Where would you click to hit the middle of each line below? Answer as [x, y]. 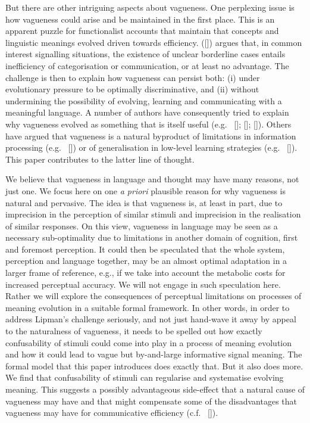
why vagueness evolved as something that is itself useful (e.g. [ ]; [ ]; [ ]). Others [148, 124]
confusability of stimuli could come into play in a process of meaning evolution [149, 342]
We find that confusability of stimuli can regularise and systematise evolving [145, 377]
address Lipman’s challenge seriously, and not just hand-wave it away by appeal [151, 319]
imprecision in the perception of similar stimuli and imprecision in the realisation [153, 214]
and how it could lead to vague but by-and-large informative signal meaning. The [154, 354]
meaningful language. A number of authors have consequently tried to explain [147, 112]
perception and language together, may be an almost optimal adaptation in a [146, 261]
